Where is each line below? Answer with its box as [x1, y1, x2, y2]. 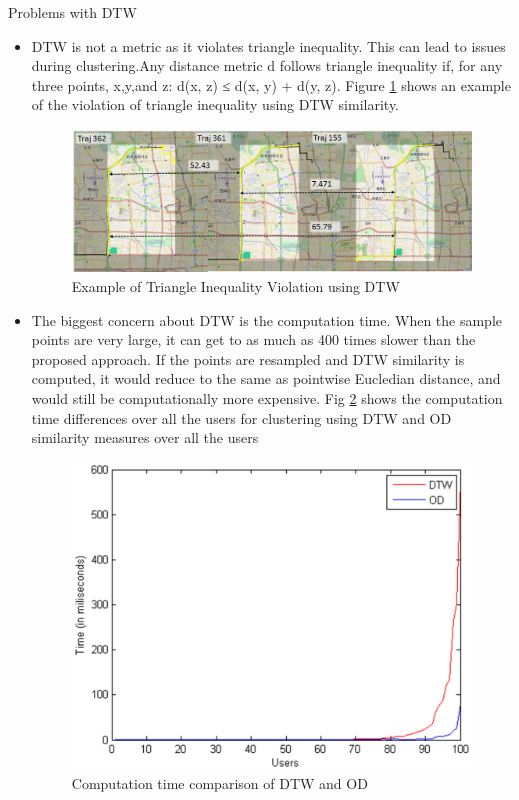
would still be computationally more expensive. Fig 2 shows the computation [31, 387, 503, 408]
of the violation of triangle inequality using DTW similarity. [31, 94, 400, 115]
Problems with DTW [8, 2, 137, 22]
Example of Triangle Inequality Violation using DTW [71, 275, 400, 296]
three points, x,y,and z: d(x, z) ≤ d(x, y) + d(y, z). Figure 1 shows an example [31, 74, 511, 95]
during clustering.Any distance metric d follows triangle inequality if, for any [31, 55, 503, 76]
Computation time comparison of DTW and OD [71, 773, 368, 794]
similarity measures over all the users [31, 427, 259, 448]
